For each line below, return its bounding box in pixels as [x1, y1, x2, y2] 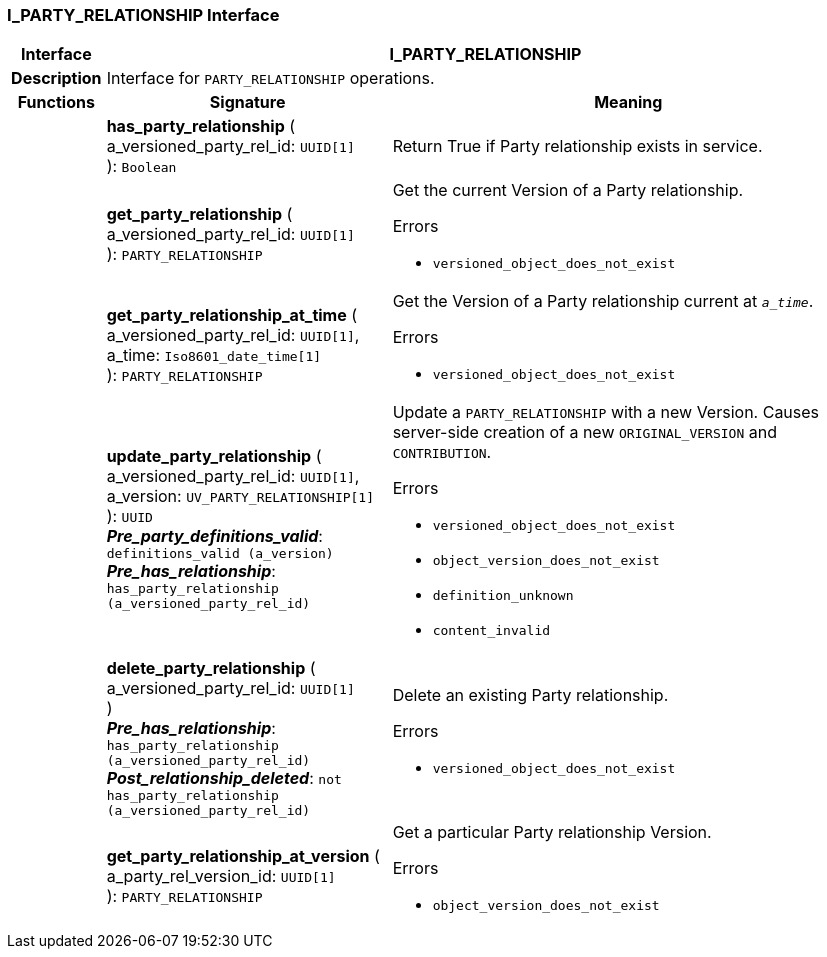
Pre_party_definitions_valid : [106, 525, 323, 546]
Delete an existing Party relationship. [392, 684, 669, 705]
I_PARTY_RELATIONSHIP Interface [7, 5, 280, 25]
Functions [17, 92, 95, 113]
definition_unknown [432, 588, 574, 604]
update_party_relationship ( [106, 445, 322, 466]
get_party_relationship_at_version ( [106, 845, 380, 866]
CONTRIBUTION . [392, 442, 492, 463]
